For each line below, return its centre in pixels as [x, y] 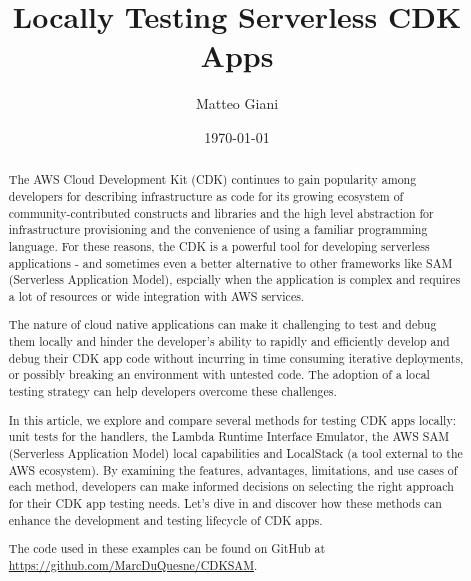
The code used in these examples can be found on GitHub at [167, 548]
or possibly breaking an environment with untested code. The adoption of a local [219, 374]
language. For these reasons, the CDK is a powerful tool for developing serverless [219, 245]
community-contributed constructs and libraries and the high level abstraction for [221, 212]
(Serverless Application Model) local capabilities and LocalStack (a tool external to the [235, 452]
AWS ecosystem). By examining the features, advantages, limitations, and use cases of [233, 469]
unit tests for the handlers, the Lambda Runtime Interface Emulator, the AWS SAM [229, 436]
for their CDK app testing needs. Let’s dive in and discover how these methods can [225, 502]
